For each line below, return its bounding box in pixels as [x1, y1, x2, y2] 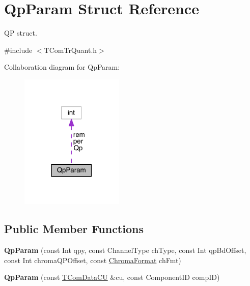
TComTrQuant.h [44, 44, 97, 55]
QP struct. [4, 27, 37, 38]
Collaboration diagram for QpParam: [4, 62, 120, 72]
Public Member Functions [4, 221, 144, 237]
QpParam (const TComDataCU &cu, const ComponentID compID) [4, 272, 220, 282]
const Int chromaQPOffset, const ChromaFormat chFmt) [4, 254, 181, 265]
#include [4, 44, 33, 55]
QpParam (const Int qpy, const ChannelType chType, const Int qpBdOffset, [4, 245, 246, 255]
